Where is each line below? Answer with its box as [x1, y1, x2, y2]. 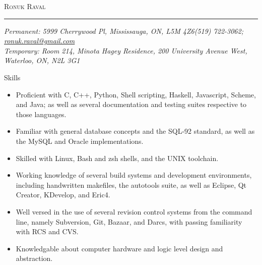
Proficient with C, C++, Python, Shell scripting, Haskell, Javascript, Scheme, [16, 89, 256, 99]
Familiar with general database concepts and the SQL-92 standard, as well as [16, 126, 255, 136]
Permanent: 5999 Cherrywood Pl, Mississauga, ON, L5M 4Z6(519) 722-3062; [4, 25, 243, 36]
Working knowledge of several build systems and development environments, [16, 170, 252, 180]
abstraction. [16, 253, 53, 263]
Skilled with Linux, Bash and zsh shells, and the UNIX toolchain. [16, 152, 219, 163]
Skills [4, 72, 21, 82]
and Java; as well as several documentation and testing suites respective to [16, 99, 247, 110]
